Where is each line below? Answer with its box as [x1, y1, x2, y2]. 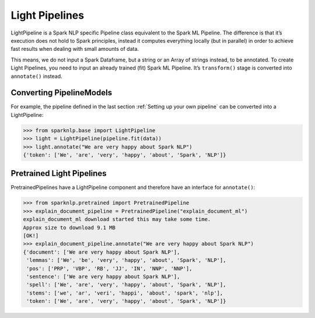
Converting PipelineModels [10, 88, 113, 98]
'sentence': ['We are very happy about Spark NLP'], [26, 273, 180, 280]
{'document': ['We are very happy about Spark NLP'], [23, 248, 180, 255]
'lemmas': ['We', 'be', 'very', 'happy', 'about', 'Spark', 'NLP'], [26, 257, 226, 264]
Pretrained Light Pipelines [10, 168, 107, 178]
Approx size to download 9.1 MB [23, 224, 116, 231]
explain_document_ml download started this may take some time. [23, 216, 211, 223]
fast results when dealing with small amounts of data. [10, 46, 139, 53]
